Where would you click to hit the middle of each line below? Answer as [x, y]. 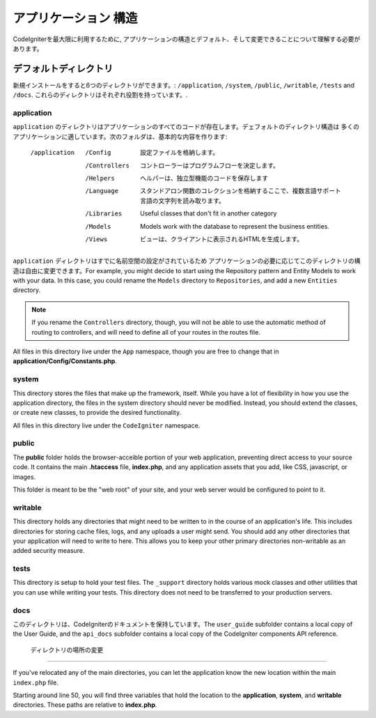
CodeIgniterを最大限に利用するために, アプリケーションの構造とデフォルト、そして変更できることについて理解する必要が [187, 39]
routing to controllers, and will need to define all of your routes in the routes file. [146, 332]
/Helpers [100, 178]
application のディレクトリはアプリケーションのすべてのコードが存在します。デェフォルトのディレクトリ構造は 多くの [186, 127]
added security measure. [49, 551]
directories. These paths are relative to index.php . [85, 705]
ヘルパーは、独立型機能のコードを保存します [204, 178]
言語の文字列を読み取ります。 [183, 200]
